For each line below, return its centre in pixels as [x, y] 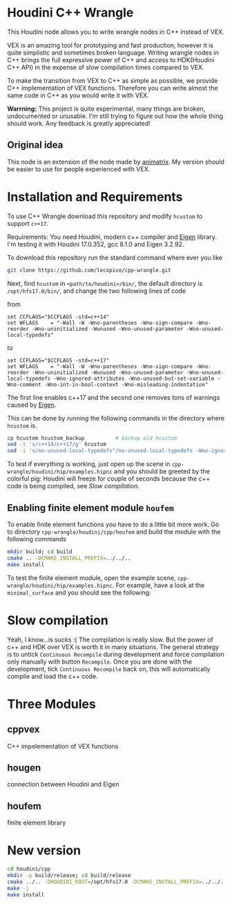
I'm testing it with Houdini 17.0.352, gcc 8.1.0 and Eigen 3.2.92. [96, 244]
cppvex [23, 730]
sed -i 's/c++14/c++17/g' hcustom [57, 444]
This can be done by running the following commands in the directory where [116, 418]
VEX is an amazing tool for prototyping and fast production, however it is [110, 45]
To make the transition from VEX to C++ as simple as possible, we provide [113, 80]
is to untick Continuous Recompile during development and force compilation [116, 654]
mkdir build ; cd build [40, 552]
